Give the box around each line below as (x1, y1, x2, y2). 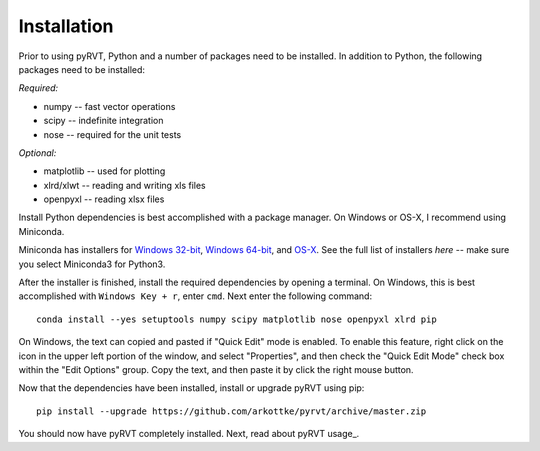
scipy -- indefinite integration (43, 115, 164, 127)
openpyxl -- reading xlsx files (43, 193, 165, 205)
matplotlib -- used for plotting (43, 165, 166, 177)
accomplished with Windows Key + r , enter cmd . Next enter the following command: (18, 290, 373, 302)
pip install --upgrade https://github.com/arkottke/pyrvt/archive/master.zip (36, 405, 427, 417)
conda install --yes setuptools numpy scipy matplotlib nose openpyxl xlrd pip (36, 313, 437, 325)
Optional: (18, 146, 57, 159)
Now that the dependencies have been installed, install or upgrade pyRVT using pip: (18, 382, 365, 394)
